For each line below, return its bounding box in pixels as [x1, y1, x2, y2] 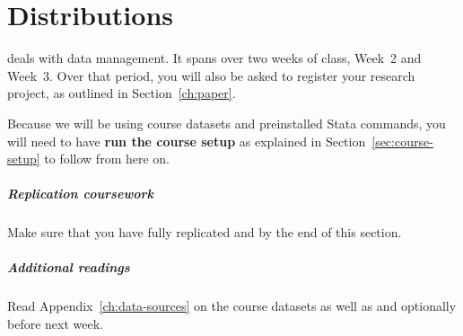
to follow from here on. [44, 149, 170, 168]
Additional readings [7, 258, 130, 277]
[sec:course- [371, 131, 433, 150]
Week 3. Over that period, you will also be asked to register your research [7, 66, 415, 84]
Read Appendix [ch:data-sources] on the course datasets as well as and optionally [7, 296, 457, 315]
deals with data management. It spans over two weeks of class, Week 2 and [7, 49, 422, 67]
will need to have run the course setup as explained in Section [7, 131, 366, 150]
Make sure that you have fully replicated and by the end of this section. [7, 223, 402, 242]
